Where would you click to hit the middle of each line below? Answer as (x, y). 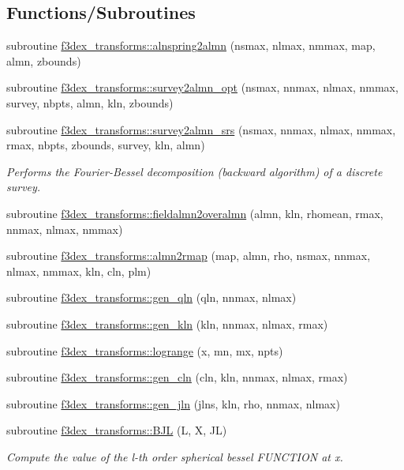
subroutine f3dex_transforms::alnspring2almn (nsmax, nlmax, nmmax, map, (191, 45)
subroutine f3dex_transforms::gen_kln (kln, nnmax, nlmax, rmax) (167, 323)
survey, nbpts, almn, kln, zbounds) (90, 102)
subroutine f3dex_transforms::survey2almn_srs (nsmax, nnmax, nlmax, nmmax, (201, 129)
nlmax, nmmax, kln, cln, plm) (79, 271)
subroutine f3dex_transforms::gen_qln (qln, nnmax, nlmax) (151, 297)
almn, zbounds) (44, 60)
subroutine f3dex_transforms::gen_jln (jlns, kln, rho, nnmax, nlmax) (173, 403)
